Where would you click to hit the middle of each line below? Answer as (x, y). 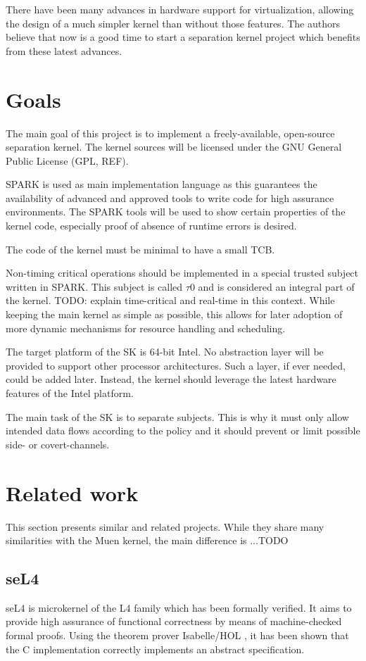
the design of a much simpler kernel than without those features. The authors (173, 23)
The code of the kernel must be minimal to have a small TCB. (140, 249)
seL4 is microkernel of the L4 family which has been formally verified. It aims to (179, 607)
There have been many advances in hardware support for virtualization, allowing (180, 9)
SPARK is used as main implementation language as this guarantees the (162, 184)
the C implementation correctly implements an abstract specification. (155, 649)
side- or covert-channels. (58, 444)
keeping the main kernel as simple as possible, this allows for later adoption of (174, 314)
